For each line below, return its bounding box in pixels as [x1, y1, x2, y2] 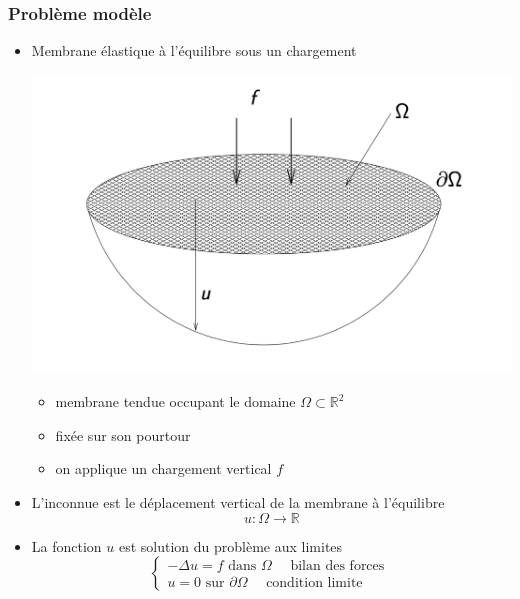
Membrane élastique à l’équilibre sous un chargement [31, 40, 357, 61]
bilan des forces [290, 559, 385, 574]
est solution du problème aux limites [118, 535, 343, 556]
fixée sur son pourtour [55, 424, 191, 445]
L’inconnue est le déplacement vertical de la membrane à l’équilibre [31, 491, 445, 512]
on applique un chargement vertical [55, 458, 272, 479]
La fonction [31, 535, 102, 556]
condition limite [266, 576, 363, 591]
